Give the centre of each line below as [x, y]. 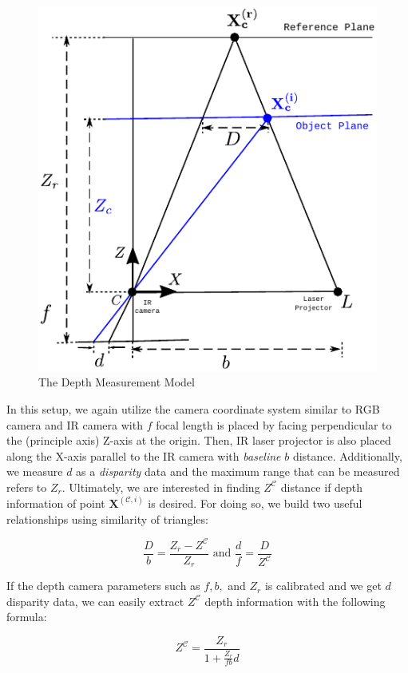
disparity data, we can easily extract [95, 601]
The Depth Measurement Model [117, 382]
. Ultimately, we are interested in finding [161, 487]
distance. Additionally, [347, 455]
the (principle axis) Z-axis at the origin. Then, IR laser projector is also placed [199, 440]
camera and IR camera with [75, 424]
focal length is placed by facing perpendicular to [274, 424]
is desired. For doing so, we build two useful [255, 503]
